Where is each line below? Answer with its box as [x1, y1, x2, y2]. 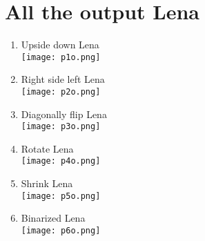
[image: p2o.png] [21, 86, 101, 97]
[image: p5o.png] [21, 191, 101, 201]
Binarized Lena [21, 211, 86, 225]
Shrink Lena [21, 176, 73, 191]
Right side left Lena [21, 72, 105, 86]
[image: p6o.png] [21, 225, 101, 235]
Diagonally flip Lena [21, 106, 107, 121]
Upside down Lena [21, 37, 99, 52]
